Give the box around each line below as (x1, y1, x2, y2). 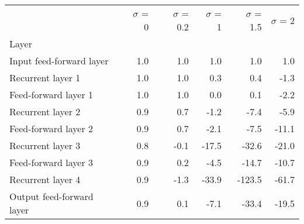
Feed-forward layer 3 (9, 156, 94, 169)
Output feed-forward (9, 189, 94, 203)
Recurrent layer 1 (9, 71, 81, 84)
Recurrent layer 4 (9, 173, 81, 186)
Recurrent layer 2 (9, 105, 81, 118)
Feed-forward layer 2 (9, 122, 94, 135)
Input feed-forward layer (9, 54, 109, 67)
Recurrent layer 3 (9, 139, 81, 152)
